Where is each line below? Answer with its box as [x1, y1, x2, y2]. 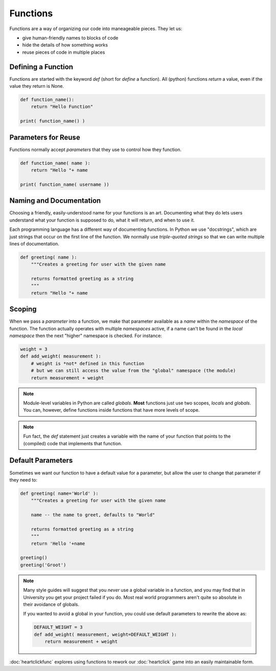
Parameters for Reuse [9, 133, 80, 141]
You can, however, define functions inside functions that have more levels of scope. [23, 407, 200, 413]
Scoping [9, 305, 37, 314]
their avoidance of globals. [23, 601, 79, 607]
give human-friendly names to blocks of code [22, 35, 119, 41]
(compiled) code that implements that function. [23, 440, 122, 446]
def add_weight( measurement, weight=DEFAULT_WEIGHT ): [34, 631, 177, 637]
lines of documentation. [9, 241, 60, 247]
